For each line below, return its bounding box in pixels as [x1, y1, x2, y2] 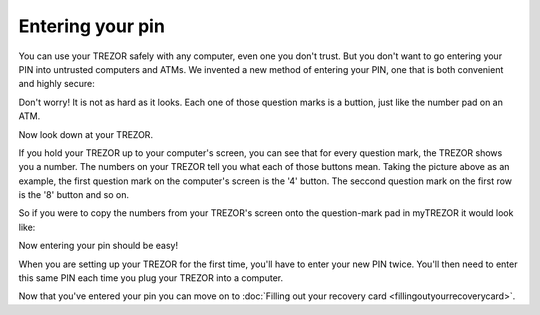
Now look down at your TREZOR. [18, 128, 154, 140]
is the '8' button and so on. [18, 189, 130, 201]
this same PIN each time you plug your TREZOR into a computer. [18, 272, 284, 284]
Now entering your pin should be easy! [18, 240, 179, 252]
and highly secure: [18, 78, 95, 90]
